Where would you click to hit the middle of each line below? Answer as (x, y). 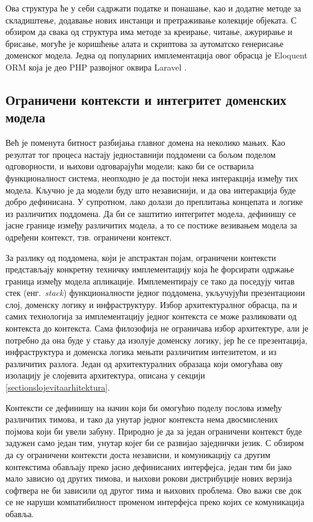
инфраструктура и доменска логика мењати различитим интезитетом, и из (141, 352)
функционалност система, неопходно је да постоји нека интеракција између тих (152, 178)
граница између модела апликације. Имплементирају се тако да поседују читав (150, 281)
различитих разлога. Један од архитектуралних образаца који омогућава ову (144, 363)
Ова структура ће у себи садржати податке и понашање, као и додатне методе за (153, 8)
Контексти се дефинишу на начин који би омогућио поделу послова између (144, 407)
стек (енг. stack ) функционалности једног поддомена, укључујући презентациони (155, 293)
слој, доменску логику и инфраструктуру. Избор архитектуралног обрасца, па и (151, 304)
